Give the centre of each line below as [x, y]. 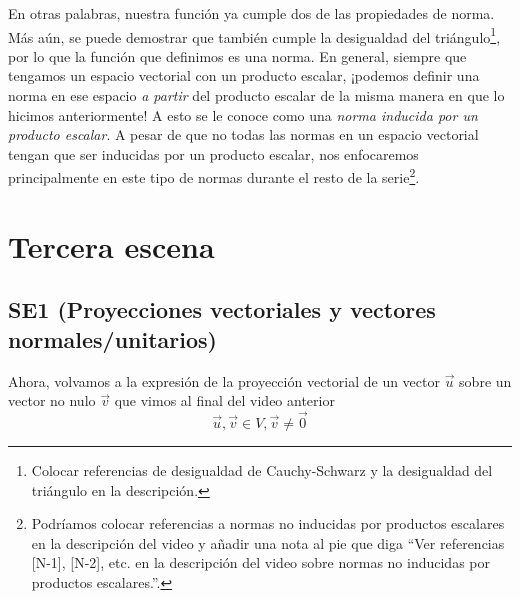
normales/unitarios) [112, 338]
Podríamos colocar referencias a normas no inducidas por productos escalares [268, 523]
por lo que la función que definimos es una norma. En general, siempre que [237, 55]
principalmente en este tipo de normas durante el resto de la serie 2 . [214, 176]
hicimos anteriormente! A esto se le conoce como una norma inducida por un [243, 114]
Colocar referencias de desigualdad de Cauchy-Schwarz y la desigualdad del [262, 470]
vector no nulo [52, 400]
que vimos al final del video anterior [224, 400]
